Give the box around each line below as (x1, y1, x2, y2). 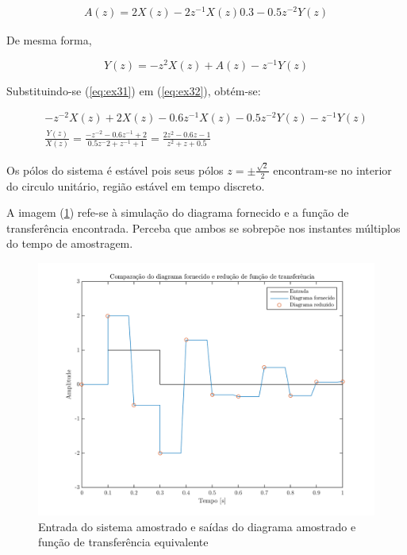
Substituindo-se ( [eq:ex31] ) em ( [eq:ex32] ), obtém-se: (6, 82, 261, 98)
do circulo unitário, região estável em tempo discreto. (6, 177, 265, 194)
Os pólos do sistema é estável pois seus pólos (6, 161, 224, 178)
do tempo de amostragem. (6, 235, 133, 252)
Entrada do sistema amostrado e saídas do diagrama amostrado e (38, 518, 356, 534)
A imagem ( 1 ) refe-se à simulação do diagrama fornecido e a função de (6, 204, 349, 221)
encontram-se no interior (273, 161, 392, 178)
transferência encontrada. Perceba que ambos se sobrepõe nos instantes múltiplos (6, 219, 401, 236)
